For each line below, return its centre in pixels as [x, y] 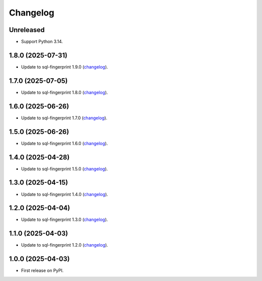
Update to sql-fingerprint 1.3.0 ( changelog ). [65, 220]
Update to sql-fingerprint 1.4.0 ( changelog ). [65, 194]
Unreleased [27, 30]
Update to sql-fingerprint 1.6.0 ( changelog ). [65, 143]
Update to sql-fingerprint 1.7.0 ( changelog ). [64, 118]
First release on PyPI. [42, 271]
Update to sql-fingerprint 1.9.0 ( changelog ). [65, 67]
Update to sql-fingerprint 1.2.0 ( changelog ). [65, 245]
